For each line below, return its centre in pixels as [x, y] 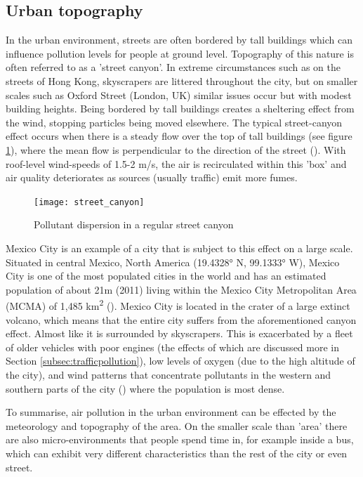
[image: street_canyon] [89, 202]
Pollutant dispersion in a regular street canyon [134, 224]
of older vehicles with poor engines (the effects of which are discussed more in [173, 347]
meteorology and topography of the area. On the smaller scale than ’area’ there [177, 425]
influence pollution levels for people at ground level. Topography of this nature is [180, 53]
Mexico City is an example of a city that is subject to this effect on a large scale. [179, 248]
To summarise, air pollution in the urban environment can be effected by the [171, 412]
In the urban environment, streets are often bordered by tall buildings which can [179, 40]
